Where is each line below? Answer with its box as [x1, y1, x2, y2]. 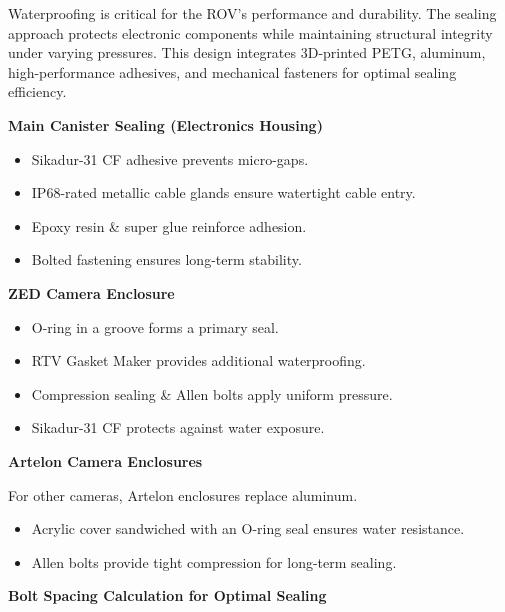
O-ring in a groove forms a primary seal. [31, 316, 279, 337]
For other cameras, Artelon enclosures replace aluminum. [8, 484, 358, 505]
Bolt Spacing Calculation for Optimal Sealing [8, 585, 327, 606]
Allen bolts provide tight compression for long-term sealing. [31, 551, 397, 572]
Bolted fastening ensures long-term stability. [31, 249, 302, 270]
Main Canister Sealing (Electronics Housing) [8, 114, 323, 135]
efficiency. [8, 81, 67, 102]
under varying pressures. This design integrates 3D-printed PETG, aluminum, [8, 42, 486, 63]
